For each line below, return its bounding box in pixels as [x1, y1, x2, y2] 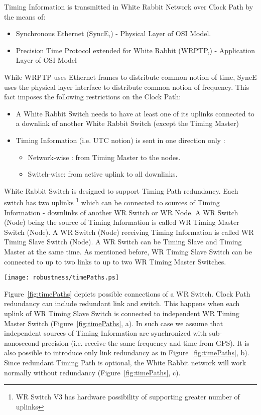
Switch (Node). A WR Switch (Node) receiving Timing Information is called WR [4, 226, 254, 237]
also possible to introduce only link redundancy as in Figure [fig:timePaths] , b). [4, 347, 249, 358]
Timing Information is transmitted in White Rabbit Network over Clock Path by [4, 2, 253, 12]
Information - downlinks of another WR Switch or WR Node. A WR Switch [4, 207, 238, 217]
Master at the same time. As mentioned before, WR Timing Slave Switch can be [4, 246, 252, 256]
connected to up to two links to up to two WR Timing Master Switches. [4, 256, 226, 266]
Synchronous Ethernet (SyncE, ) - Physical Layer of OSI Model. [16, 28, 211, 39]
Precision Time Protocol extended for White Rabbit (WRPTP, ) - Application [16, 45, 255, 55]
